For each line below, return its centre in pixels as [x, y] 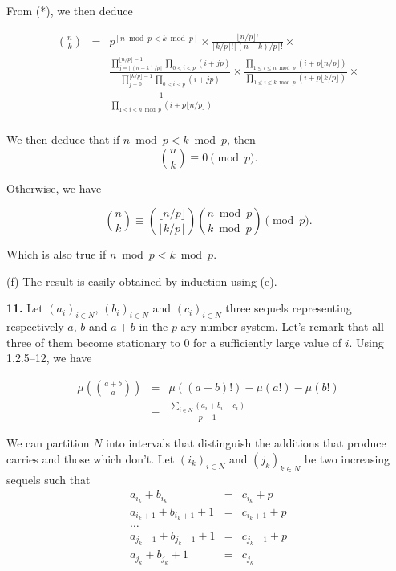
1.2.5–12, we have [49, 358]
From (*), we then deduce [70, 10]
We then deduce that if [63, 139]
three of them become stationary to [93, 342]
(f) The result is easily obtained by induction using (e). [142, 281]
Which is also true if [57, 254]
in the [154, 326]
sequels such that [48, 479]
